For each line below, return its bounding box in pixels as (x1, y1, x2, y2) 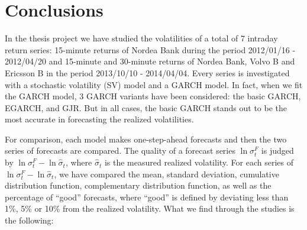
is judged (261, 144, 294, 157)
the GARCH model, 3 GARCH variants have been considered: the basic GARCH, (5, 90, 301, 102)
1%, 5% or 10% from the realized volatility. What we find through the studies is (5, 202, 295, 215)
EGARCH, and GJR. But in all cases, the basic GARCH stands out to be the (5, 101, 287, 114)
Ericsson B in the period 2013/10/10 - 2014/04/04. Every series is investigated (5, 66, 290, 79)
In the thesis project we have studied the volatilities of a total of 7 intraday (5, 32, 278, 44)
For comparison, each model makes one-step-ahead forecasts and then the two (5, 132, 287, 145)
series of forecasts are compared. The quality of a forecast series (5, 144, 235, 157)
